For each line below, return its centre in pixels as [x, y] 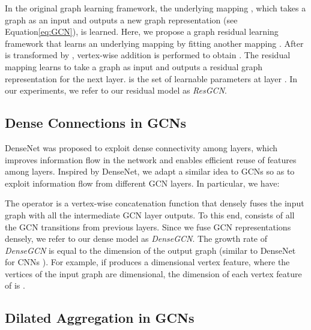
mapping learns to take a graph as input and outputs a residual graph [134, 66]
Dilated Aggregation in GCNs [100, 318]
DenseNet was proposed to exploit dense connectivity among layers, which [141, 147]
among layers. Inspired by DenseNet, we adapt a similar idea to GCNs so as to [150, 171]
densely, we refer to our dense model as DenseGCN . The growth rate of [136, 238]
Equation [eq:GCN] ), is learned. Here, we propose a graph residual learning [142, 31]
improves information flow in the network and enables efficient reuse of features [151, 159]
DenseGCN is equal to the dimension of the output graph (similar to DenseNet [150, 250]
